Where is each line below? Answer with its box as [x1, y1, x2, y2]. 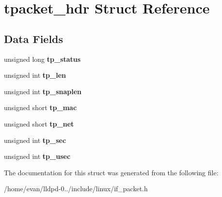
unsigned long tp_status [4, 54, 81, 64]
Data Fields [4, 31, 63, 46]
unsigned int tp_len [4, 70, 66, 80]
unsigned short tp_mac [4, 102, 77, 113]
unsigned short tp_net [4, 118, 74, 128]
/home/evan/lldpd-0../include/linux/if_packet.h [4, 183, 148, 194]
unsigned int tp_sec [4, 135, 66, 145]
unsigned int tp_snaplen [4, 86, 82, 96]
